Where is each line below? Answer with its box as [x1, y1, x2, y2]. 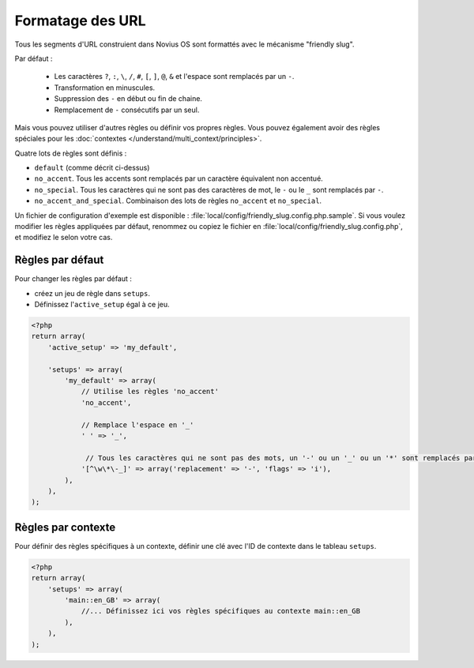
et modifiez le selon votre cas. [14, 233, 113, 242]
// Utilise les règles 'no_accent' [81, 387, 219, 396]
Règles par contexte [14, 520, 116, 534]
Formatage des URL [14, 12, 146, 29]
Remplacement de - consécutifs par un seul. [54, 105, 200, 114]
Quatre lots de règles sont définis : [14, 148, 127, 158]
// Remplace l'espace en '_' [81, 420, 194, 430]
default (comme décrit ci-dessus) [34, 163, 150, 173]
